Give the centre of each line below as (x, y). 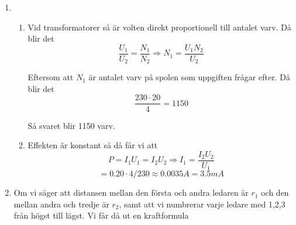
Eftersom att (51, 77)
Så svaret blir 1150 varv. (71, 125)
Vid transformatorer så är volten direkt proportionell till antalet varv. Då (159, 27)
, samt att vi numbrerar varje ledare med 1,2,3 (202, 204)
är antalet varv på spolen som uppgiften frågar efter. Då (189, 77)
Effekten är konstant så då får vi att (93, 145)
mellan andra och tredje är (61, 204)
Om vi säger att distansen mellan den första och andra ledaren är (131, 192)
